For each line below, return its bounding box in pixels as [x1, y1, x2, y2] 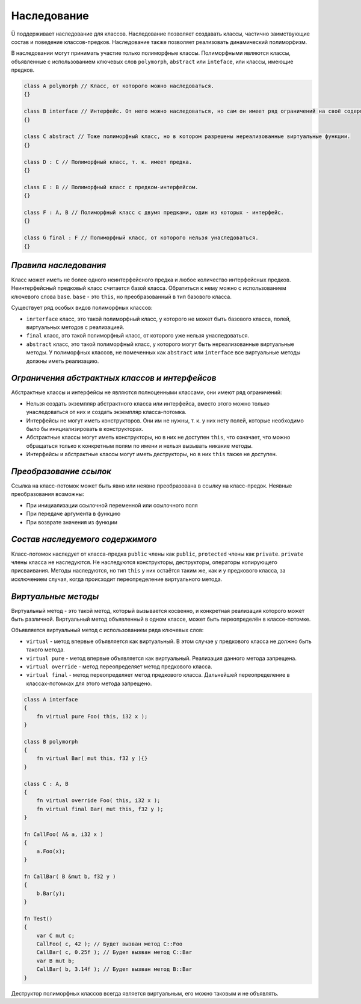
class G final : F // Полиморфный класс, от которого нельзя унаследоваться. [23, 234, 259, 241]
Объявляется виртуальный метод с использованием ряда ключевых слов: [11, 627, 204, 634]
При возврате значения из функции [26, 518, 117, 526]
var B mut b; [36, 957, 75, 964]
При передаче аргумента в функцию [26, 510, 121, 518]
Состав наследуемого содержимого [11, 534, 157, 545]
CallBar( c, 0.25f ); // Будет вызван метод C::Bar [36, 949, 193, 956]
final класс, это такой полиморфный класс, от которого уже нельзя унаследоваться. [26, 332, 250, 339]
